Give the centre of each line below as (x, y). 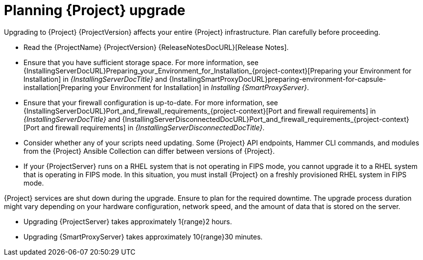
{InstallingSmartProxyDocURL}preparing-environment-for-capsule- (278, 79)
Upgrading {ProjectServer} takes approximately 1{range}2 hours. (128, 221)
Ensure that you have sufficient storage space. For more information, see (141, 62)
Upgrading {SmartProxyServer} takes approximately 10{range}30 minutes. (143, 236)
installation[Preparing (58, 87)
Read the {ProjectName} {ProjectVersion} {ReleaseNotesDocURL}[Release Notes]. (156, 47)
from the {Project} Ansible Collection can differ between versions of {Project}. (149, 151)
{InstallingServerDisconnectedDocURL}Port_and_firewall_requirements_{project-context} (266, 119)
